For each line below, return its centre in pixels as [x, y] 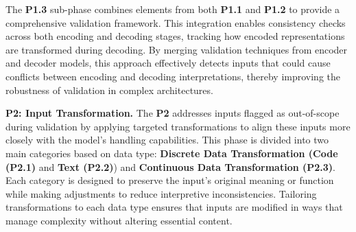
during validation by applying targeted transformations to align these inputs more [178, 126]
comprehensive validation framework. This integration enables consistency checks [176, 22]
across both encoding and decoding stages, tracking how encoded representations [175, 36]
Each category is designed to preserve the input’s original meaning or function [170, 180]
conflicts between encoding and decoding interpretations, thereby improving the [173, 76]
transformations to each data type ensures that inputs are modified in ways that [174, 207]
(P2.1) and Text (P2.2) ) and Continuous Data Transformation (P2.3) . [171, 166]
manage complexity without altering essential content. [119, 220]
